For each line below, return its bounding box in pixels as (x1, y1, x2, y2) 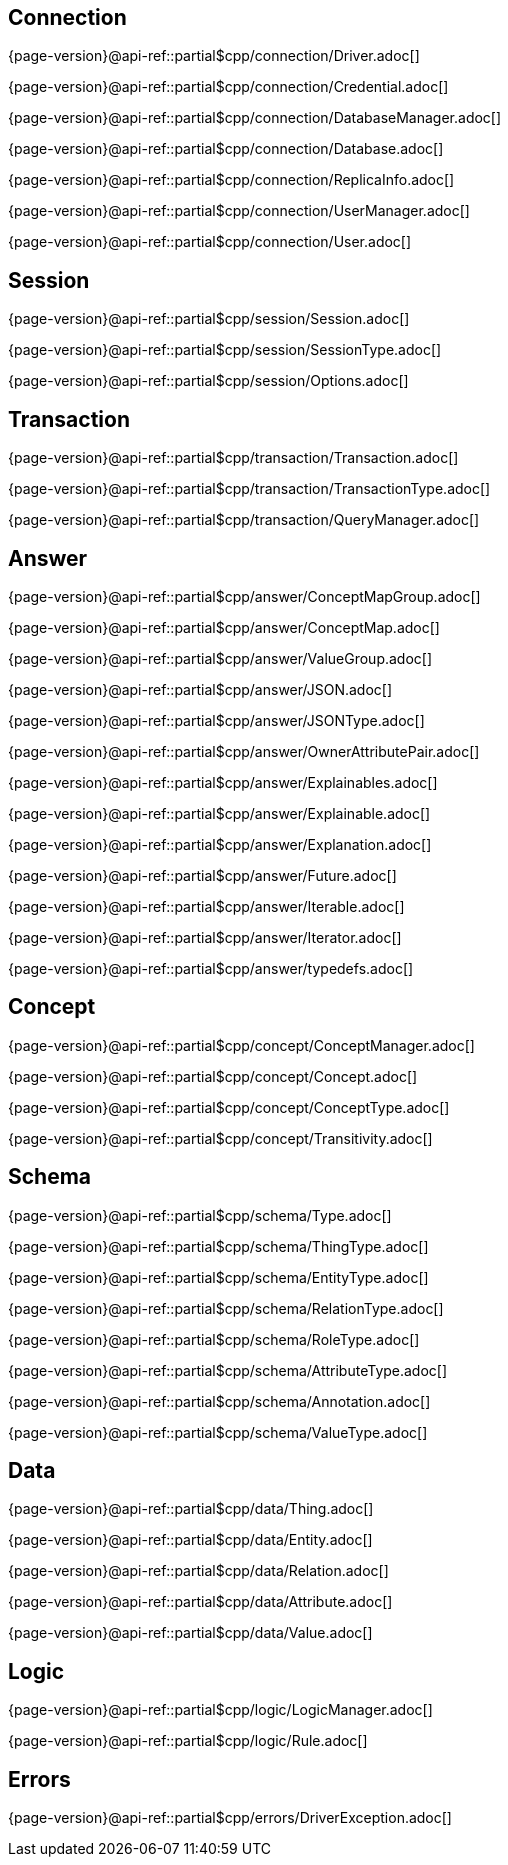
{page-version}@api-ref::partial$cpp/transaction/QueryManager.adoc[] (8, 511, 480, 529)
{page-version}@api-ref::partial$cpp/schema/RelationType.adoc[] (8, 1299, 444, 1317)
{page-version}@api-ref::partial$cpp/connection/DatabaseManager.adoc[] (8, 109, 502, 127)
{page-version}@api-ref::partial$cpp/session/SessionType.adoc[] (8, 341, 442, 359)
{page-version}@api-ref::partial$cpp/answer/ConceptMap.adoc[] (8, 618, 440, 636)
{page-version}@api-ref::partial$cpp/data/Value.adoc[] (8, 1624, 373, 1642)
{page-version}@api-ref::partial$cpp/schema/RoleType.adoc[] (8, 1330, 420, 1348)
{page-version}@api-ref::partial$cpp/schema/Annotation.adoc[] (8, 1392, 431, 1410)
